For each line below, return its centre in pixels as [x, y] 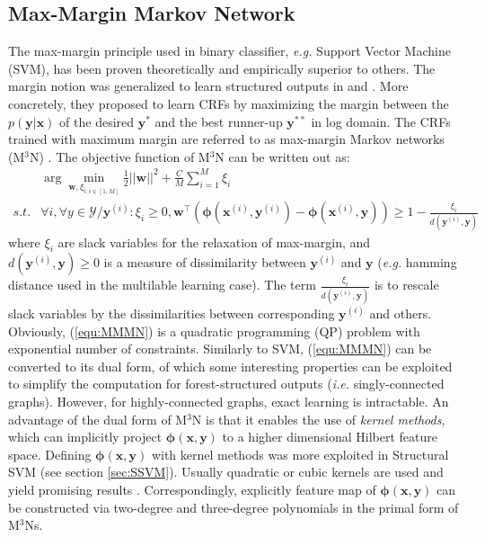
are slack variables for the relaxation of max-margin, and [214, 242]
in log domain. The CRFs [381, 121]
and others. [401, 313]
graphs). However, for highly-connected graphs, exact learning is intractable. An [229, 401]
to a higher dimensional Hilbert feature [330, 437]
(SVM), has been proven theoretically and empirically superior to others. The [222, 68]
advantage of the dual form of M [98, 419]
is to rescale [406, 285]
